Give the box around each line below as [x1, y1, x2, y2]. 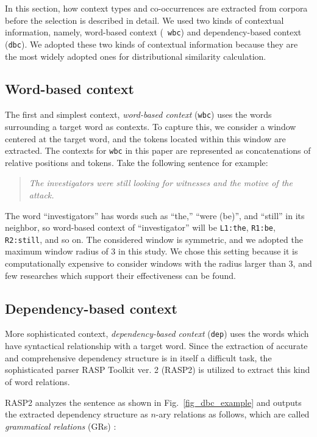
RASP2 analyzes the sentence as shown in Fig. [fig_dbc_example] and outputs [5, 395, 302, 408]
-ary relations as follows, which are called [155, 408, 310, 421]
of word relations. [5, 375, 70, 388]
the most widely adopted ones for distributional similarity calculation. [5, 49, 266, 62]
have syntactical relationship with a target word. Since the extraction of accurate [5, 339, 308, 352]
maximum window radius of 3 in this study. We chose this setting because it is [5, 245, 298, 258]
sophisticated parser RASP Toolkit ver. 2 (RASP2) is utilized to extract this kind [5, 363, 310, 376]
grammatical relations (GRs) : [5, 419, 116, 432]
